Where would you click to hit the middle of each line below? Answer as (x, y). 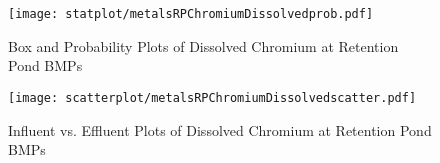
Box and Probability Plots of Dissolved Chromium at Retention (203, 45)
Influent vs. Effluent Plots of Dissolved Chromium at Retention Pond (220, 129)
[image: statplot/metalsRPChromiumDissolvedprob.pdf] (191, 14)
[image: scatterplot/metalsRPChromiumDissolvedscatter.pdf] (212, 97)
